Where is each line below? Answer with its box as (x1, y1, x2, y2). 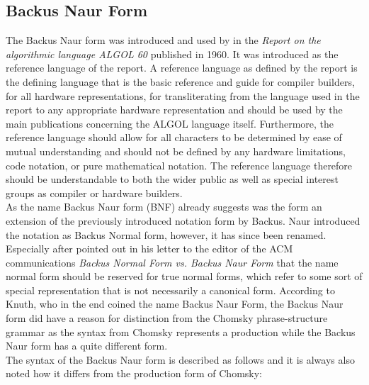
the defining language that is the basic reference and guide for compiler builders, (6, 74, 355, 89)
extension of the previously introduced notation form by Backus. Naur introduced (6, 213, 361, 228)
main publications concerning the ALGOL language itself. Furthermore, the (6, 116, 334, 130)
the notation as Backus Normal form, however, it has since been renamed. (6, 227, 327, 242)
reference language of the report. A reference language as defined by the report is (6, 60, 358, 75)
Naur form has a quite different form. (6, 338, 168, 353)
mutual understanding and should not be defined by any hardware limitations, (6, 143, 346, 158)
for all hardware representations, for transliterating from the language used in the (6, 88, 360, 103)
